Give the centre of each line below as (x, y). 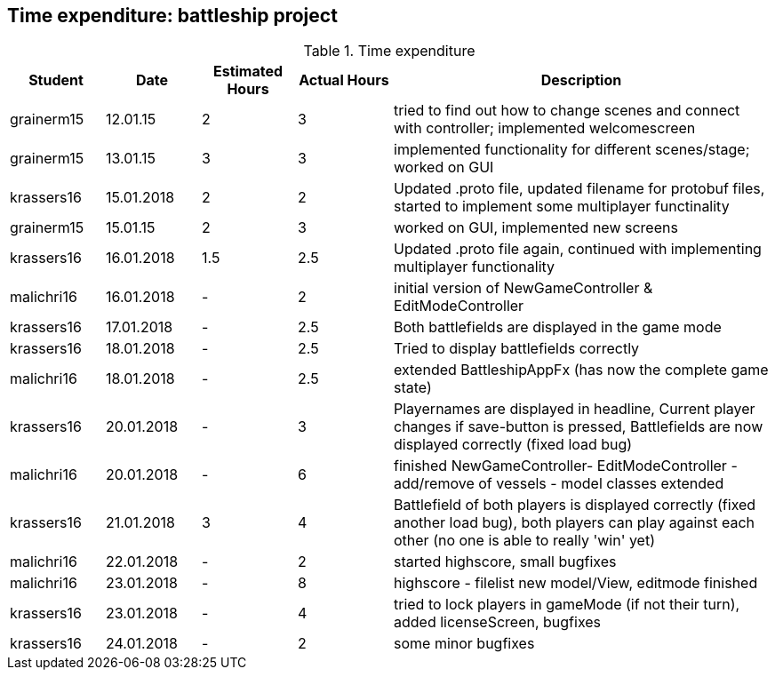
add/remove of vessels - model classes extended (559, 484)
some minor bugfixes (464, 644)
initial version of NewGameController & (523, 288)
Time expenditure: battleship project (172, 16)
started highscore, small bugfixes (505, 562)
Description (581, 80)
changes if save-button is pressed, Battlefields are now (579, 427)
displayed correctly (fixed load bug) (513, 445)
